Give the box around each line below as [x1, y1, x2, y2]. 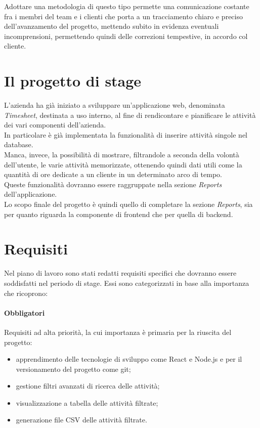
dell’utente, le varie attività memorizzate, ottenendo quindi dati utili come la [4, 159, 242, 169]
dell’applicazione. [4, 189, 57, 199]
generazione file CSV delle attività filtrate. [16, 414, 147, 425]
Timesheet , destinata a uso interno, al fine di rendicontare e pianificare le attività [4, 109, 256, 120]
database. [4, 139, 33, 150]
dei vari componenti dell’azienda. [4, 119, 106, 130]
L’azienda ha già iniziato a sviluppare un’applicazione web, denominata [4, 100, 225, 110]
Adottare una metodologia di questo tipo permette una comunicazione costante [4, 1, 249, 11]
